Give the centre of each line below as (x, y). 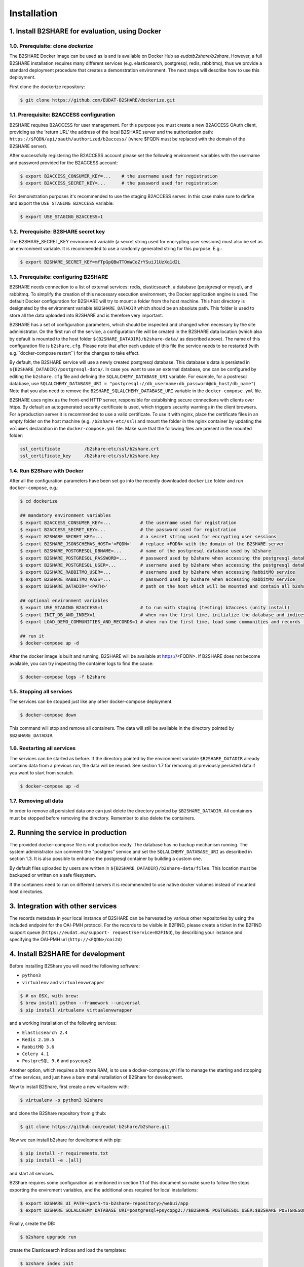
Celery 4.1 (35, 1054)
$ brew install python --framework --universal (80, 1003)
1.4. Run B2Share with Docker (46, 470)
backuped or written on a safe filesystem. (53, 875)
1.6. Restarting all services (43, 749)
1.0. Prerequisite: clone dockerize (51, 46)
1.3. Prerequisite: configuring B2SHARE (59, 277)
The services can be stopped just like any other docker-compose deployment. (91, 701)
